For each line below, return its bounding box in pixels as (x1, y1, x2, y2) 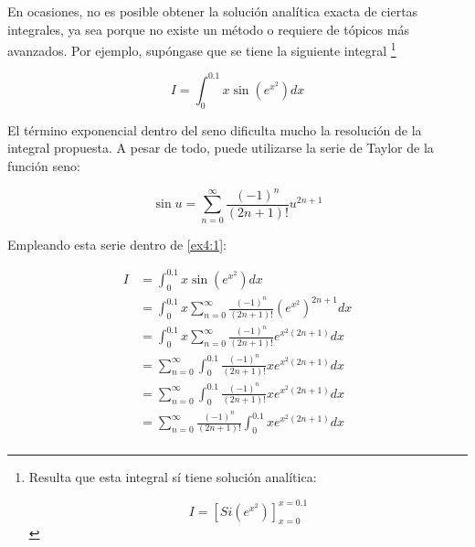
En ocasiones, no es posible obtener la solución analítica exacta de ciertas (7, 2, 418, 20)
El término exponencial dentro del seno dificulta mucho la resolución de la (7, 120, 422, 139)
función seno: (7, 156, 80, 175)
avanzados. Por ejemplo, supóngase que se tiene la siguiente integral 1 (7, 38, 396, 59)
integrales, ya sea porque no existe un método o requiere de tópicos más (7, 19, 409, 38)
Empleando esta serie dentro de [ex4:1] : (7, 234, 227, 253)
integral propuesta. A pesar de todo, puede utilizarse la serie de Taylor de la (7, 138, 434, 157)
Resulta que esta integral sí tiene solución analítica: (28, 467, 317, 487)
